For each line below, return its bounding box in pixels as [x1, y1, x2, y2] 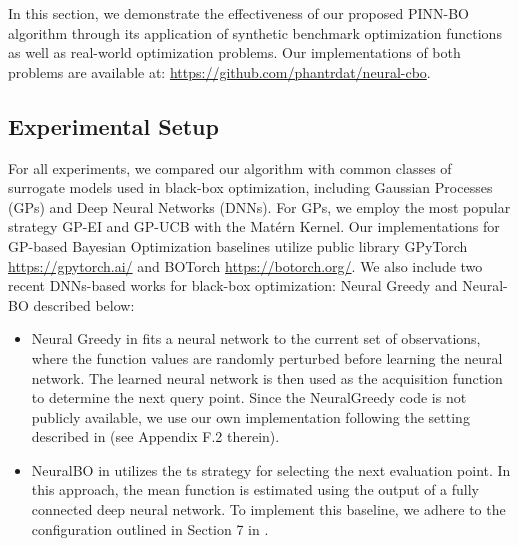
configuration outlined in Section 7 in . [31, 518, 269, 539]
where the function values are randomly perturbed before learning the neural [31, 347, 503, 368]
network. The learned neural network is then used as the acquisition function [31, 367, 503, 388]
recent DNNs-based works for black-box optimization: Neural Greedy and [8, 275, 458, 296]
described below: [33, 294, 135, 315]
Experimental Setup [8, 110, 219, 141]
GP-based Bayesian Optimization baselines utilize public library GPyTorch [8, 235, 468, 256]
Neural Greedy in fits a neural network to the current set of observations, [31, 328, 481, 349]
